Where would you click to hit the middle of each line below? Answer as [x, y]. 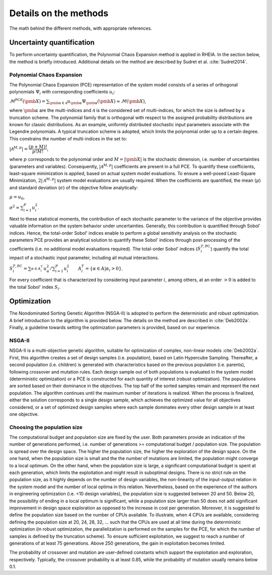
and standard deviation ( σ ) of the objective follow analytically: [74, 187]
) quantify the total [229, 249]
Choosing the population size [46, 427]
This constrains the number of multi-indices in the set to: [68, 138]
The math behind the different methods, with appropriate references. [81, 28]
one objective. [24, 414]
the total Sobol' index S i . [35, 287]
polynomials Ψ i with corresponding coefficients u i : [62, 92]
